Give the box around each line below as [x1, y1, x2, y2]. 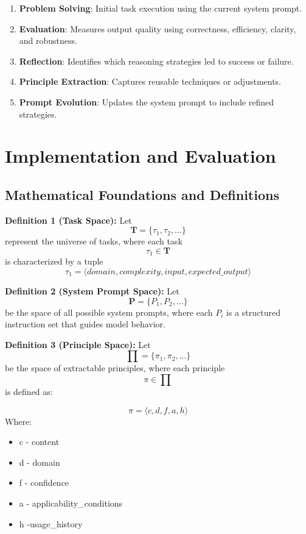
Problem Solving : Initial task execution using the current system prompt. [19, 2, 302, 14]
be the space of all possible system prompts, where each [5, 305, 213, 318]
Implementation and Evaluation [5, 143, 276, 168]
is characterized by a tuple [5, 255, 103, 268]
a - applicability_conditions [19, 496, 123, 509]
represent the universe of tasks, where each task [5, 235, 183, 247]
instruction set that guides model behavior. [5, 318, 165, 330]
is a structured [226, 305, 280, 318]
